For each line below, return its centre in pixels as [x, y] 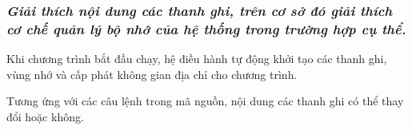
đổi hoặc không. [45, 116]
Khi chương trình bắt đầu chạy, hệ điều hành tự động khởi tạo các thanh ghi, [197, 59]
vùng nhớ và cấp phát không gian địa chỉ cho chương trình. [152, 74]
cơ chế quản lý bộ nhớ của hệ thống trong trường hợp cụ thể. [206, 28]
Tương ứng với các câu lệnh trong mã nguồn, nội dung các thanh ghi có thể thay [205, 101]
